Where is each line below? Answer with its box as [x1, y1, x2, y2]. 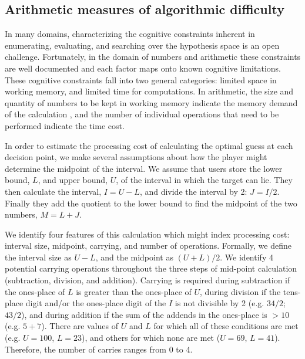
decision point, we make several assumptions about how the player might [5, 151, 267, 163]
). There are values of [41, 320, 119, 332]
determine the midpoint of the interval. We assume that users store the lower [5, 162, 283, 174]
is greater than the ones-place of [76, 285, 192, 297]
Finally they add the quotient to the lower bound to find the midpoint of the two [5, 197, 297, 209]
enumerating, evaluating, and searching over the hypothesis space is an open [5, 39, 280, 51]
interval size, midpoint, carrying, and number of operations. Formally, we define [5, 239, 291, 252]
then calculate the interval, [5, 185, 102, 197]
